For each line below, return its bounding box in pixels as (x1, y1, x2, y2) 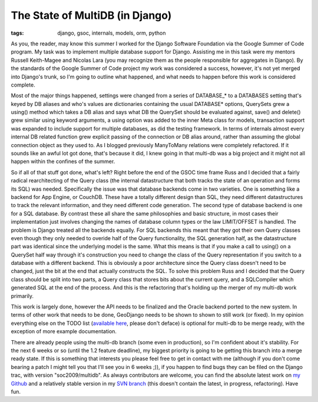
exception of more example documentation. (11, 328, 117, 335)
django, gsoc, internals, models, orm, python (57, 29, 166, 36)
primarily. (11, 292, 34, 300)
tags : (11, 29, 24, 36)
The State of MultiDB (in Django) (11, 9, 172, 22)
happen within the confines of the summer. (11, 158, 115, 165)
